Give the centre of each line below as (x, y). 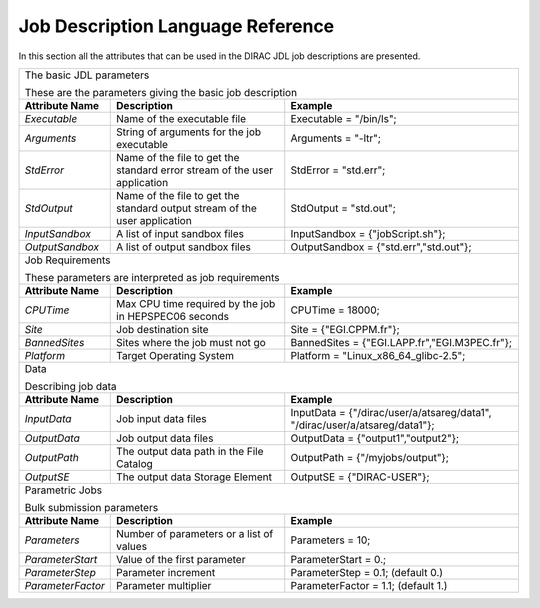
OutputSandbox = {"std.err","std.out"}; (381, 247)
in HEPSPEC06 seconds (173, 316)
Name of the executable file (181, 118)
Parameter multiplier (164, 585)
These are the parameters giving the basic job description (161, 92)
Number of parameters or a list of (195, 533)
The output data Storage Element (194, 477)
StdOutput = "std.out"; (343, 208)
